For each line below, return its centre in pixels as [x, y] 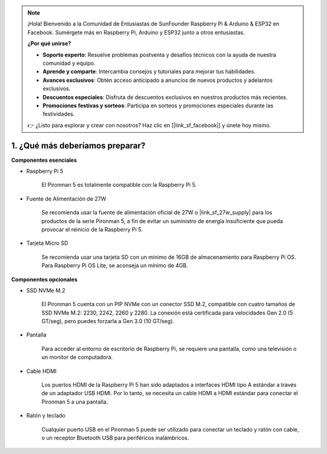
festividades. [59, 114]
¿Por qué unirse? [49, 44]
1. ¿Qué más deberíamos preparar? [78, 145]
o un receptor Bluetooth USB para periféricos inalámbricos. [115, 438]
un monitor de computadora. [77, 357]
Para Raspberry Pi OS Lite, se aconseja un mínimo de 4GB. [115, 265]
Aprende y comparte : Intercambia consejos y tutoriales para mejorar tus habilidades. [149, 72]
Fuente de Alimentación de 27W [66, 199]
